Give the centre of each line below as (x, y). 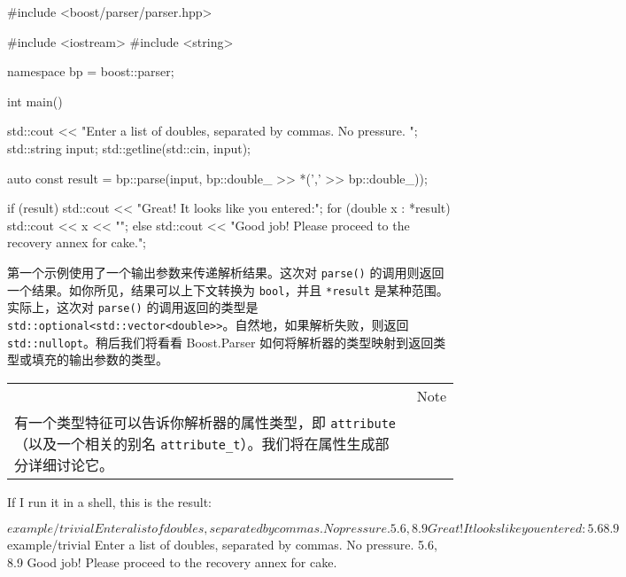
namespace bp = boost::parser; (91, 71)
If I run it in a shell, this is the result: (109, 501)
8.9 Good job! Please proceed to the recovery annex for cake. (172, 562)
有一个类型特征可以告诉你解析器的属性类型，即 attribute (205, 422)
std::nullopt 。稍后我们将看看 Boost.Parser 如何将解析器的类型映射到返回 (220, 342)
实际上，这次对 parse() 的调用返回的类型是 (133, 307)
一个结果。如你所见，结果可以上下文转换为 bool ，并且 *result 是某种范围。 (228, 289)
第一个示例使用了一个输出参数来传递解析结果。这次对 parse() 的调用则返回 (226, 272)
